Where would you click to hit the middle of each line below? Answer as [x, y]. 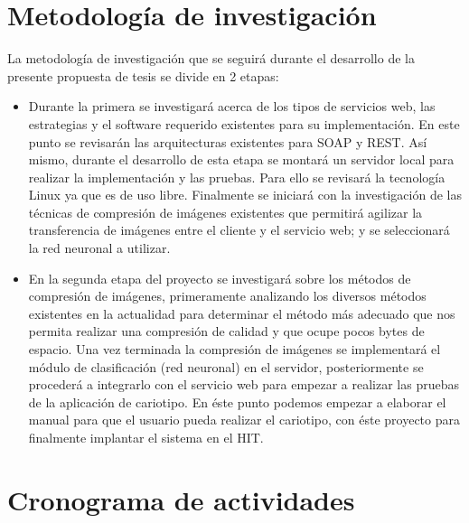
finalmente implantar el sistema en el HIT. [146, 437]
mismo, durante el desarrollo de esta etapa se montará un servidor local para [241, 159]
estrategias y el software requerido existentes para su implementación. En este [244, 123]
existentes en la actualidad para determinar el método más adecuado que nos [242, 313]
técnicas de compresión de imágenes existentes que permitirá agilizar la [225, 212]
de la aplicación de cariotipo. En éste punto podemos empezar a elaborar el [237, 402]
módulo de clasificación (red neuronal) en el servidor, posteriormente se [226, 366]
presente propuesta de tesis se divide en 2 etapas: [143, 75]
